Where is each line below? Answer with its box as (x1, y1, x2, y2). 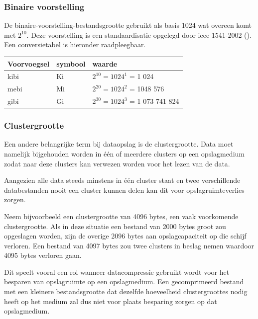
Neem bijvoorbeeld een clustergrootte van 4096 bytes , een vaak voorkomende (4, 211, 239, 221)
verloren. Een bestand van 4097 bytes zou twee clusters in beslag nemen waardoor (4, 240, 255, 250)
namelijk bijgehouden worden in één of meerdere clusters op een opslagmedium (4, 148, 245, 159)
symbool (56, 58, 86, 69)
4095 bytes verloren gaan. (4, 250, 82, 260)
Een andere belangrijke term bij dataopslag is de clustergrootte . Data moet (4, 139, 234, 149)
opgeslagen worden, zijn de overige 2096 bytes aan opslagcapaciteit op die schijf (4, 231, 247, 241)
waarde (92, 58, 118, 69)
